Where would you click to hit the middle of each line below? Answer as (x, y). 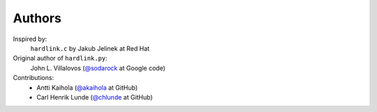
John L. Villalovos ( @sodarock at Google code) (98, 68)
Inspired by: (30, 39)
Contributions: (34, 78)
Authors (37, 18)
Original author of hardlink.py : (60, 58)
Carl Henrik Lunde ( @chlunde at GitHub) (95, 97)
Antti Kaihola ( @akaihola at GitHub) (87, 88)
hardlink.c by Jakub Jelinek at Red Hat (90, 48)
